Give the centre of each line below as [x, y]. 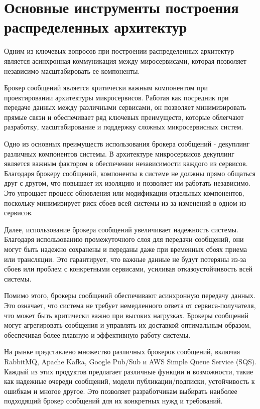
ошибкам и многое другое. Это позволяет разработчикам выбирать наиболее [121, 391]
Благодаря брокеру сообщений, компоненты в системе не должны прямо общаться [130, 173]
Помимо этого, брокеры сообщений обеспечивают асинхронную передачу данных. [130, 295]
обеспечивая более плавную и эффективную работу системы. [97, 334]
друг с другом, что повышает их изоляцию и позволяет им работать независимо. [127, 183]
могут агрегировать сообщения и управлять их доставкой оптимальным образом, [127, 325]
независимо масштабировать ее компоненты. [72, 71]
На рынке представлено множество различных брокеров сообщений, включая [122, 352]
